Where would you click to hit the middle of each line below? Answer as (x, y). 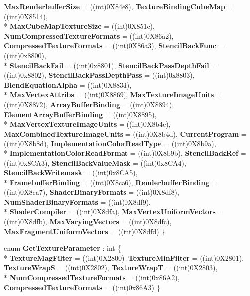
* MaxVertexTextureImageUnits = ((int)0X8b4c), (87, 124)
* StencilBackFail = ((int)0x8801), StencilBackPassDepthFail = (111, 65)
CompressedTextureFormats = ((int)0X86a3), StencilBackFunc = (114, 46)
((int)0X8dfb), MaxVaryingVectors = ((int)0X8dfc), (88, 222)
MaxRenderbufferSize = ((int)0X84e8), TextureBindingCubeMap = (119, 6)
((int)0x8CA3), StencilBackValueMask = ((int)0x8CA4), (95, 163)
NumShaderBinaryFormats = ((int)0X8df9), (77, 202)
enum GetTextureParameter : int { (62, 248)
